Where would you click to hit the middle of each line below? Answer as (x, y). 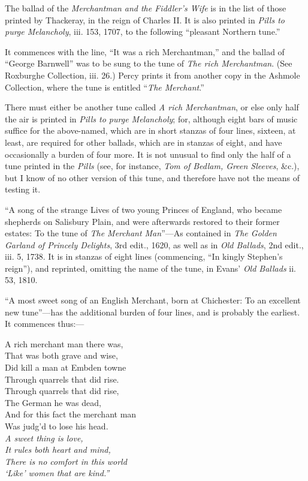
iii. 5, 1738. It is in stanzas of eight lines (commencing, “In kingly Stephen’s (144, 256)
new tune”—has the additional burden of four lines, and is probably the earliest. (153, 312)
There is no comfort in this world (66, 461)
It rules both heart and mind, (58, 450)
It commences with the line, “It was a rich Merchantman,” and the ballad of (145, 51)
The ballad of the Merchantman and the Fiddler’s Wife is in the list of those (146, 8)
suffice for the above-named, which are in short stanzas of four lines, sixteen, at (150, 130)
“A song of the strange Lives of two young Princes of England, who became (144, 209)
